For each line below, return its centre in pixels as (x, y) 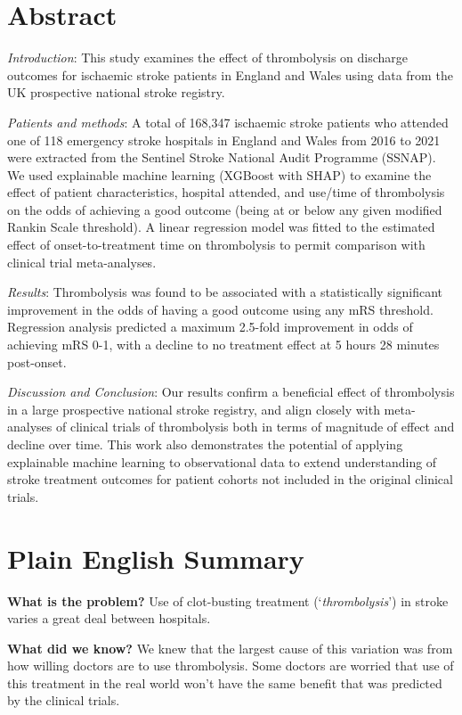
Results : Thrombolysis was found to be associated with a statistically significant (225, 292)
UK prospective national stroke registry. (116, 92)
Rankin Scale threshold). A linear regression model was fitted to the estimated (221, 227)
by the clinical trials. (64, 700)
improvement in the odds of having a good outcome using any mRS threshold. (220, 309)
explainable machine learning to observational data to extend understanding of (222, 461)
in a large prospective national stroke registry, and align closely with (194, 409)
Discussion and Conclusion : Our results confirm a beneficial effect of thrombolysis (231, 392)
